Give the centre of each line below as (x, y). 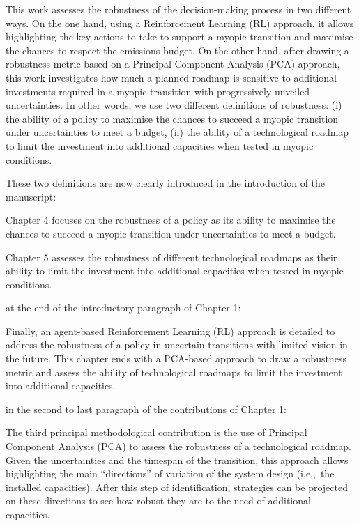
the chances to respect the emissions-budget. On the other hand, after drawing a (177, 50)
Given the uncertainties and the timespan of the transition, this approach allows (177, 459)
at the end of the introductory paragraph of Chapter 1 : (123, 308)
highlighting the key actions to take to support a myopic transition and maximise (179, 37)
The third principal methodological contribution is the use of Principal (156, 432)
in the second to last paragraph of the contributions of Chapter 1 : (146, 409)
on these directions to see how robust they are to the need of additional (158, 501)
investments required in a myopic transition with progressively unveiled (158, 91)
